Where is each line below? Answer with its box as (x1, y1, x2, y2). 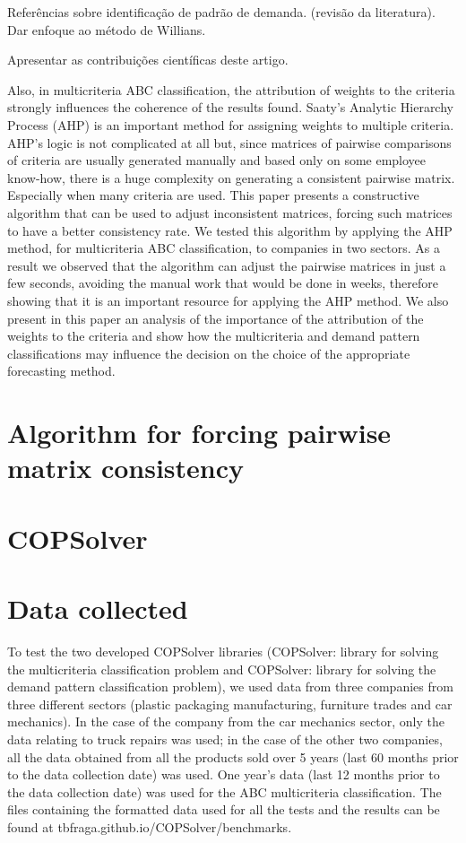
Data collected (7, 590, 188, 626)
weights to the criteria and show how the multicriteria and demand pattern (7, 326, 420, 345)
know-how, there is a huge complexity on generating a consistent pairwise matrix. (7, 168, 455, 187)
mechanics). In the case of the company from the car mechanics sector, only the (7, 712, 445, 731)
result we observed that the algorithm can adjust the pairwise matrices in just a (7, 256, 446, 274)
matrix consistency (7, 449, 245, 486)
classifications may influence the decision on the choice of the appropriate (7, 343, 410, 362)
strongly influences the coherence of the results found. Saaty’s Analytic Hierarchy (7, 98, 453, 117)
